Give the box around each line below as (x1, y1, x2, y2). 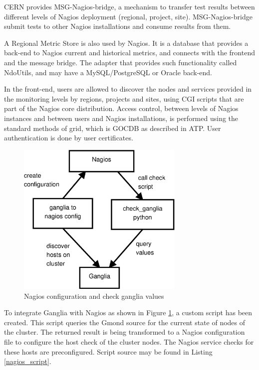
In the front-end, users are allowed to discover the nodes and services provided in (4, 84, 252, 94)
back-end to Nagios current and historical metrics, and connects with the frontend (4, 47, 255, 58)
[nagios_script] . (4, 356, 51, 367)
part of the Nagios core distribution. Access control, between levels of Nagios (4, 103, 239, 114)
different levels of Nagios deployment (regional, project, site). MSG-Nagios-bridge (4, 11, 253, 21)
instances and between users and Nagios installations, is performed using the (4, 113, 239, 123)
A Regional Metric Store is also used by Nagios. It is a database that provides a (4, 37, 249, 48)
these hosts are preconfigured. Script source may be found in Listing (4, 346, 213, 357)
